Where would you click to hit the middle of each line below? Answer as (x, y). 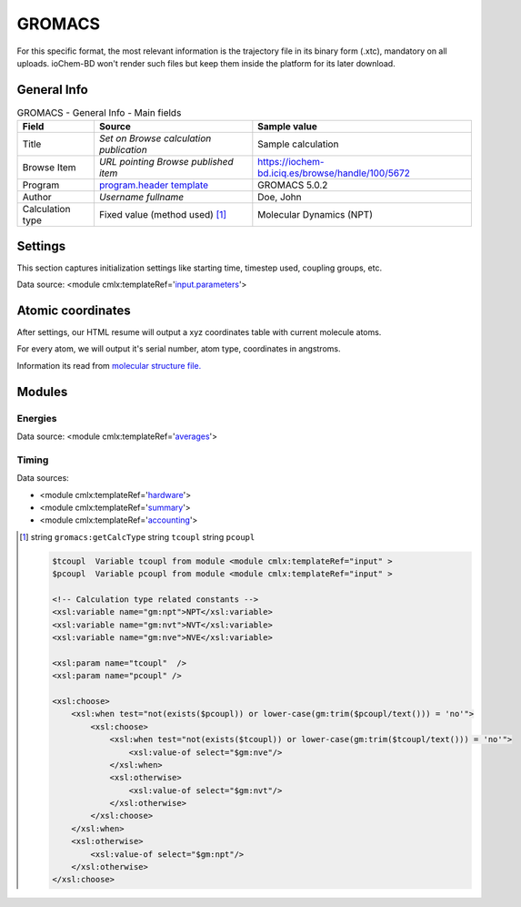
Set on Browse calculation (155, 138)
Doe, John (280, 198)
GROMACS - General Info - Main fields (99, 113)
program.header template (154, 185)
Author (37, 198)
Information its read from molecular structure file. (109, 365)
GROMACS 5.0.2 (293, 185)
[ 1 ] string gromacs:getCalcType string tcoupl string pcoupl (137, 536)
